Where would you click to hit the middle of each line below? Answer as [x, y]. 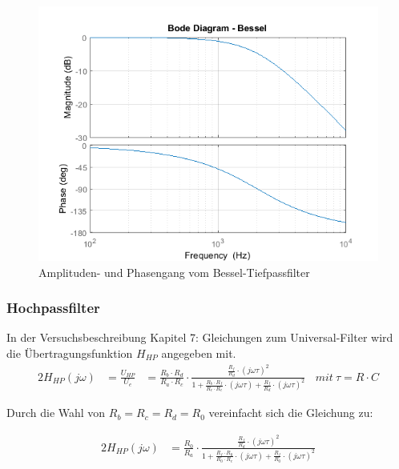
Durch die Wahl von [56, 413]
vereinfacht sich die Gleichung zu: [291, 413]
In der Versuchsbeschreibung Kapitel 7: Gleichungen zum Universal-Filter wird [200, 337]
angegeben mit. [199, 353]
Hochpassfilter [53, 308]
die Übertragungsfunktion [70, 353]
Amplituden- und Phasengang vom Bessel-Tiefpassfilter [174, 272]
